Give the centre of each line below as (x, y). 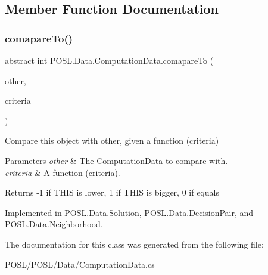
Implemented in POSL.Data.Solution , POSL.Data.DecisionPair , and (129, 212)
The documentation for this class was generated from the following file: (134, 244)
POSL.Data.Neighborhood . (54, 224)
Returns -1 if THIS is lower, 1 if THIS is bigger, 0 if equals (112, 192)
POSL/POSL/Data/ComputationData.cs (80, 264)
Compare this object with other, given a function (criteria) (112, 140)
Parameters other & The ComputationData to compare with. (116, 160)
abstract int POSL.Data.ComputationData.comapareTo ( (109, 60)
